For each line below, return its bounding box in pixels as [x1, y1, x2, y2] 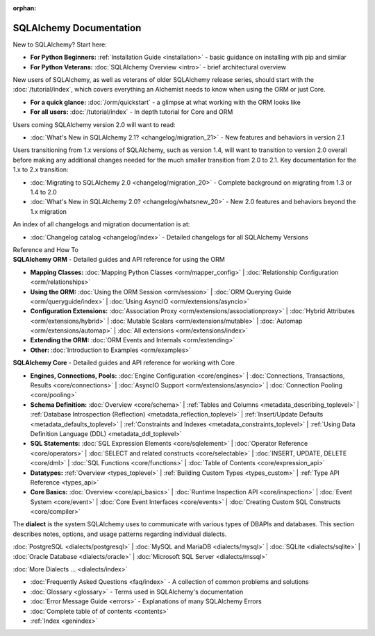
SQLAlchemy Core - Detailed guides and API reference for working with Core [12, 358, 235, 367]
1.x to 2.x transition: [12, 165, 69, 174]
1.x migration [30, 207, 67, 215]
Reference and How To [12, 245, 79, 253]
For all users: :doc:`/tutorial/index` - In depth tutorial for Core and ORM [30, 108, 233, 116]
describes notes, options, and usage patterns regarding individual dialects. [12, 530, 227, 538]
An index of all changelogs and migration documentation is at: [12, 220, 190, 228]
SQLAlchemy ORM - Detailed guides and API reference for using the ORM [12, 256, 225, 264]
